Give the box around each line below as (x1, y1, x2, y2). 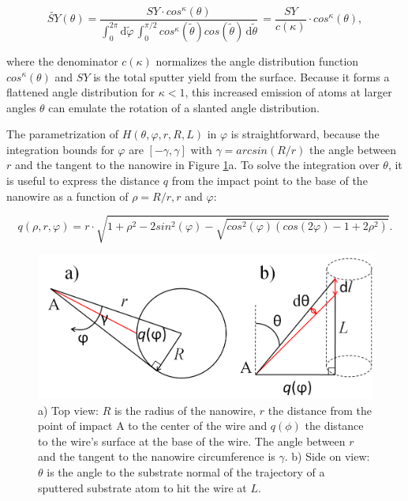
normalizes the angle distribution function (155, 52, 359, 69)
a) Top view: (38, 401, 99, 418)
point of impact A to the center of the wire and (38, 417, 268, 434)
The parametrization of (6, 126, 119, 142)
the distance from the (268, 401, 372, 418)
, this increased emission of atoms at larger (185, 84, 392, 100)
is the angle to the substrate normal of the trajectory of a (47, 463, 325, 480)
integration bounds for (6, 141, 114, 157)
